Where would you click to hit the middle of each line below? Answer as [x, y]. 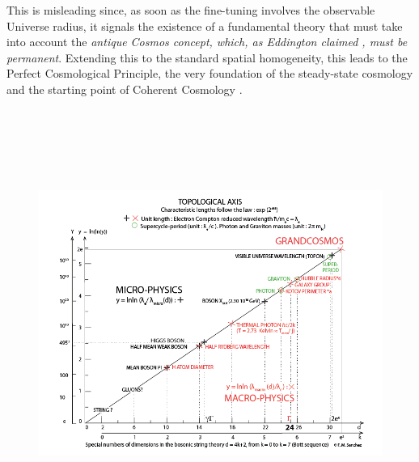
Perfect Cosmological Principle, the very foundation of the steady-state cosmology [210, 73]
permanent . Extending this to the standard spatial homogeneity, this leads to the [207, 57]
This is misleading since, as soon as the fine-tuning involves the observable [191, 10]
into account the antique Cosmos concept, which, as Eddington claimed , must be [207, 42]
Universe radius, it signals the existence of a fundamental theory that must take [205, 25]
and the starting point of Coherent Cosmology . [125, 89]
